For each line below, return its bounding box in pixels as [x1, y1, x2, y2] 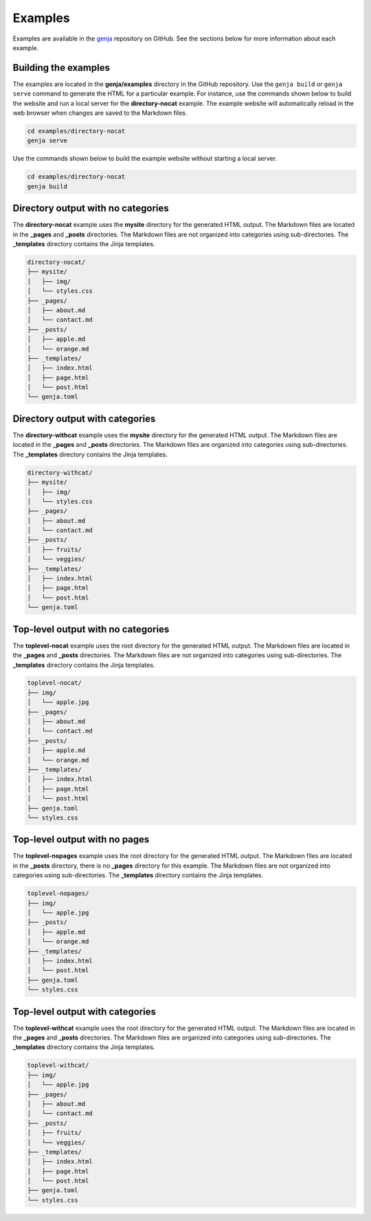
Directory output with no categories [12, 203, 169, 214]
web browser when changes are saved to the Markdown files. [12, 109, 188, 117]
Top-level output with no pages [12, 834, 150, 846]
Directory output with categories [12, 412, 156, 424]
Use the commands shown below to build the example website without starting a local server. [12, 155, 278, 163]
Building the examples [12, 62, 110, 74]
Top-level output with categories [12, 1006, 156, 1017]
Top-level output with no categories [12, 623, 170, 635]
